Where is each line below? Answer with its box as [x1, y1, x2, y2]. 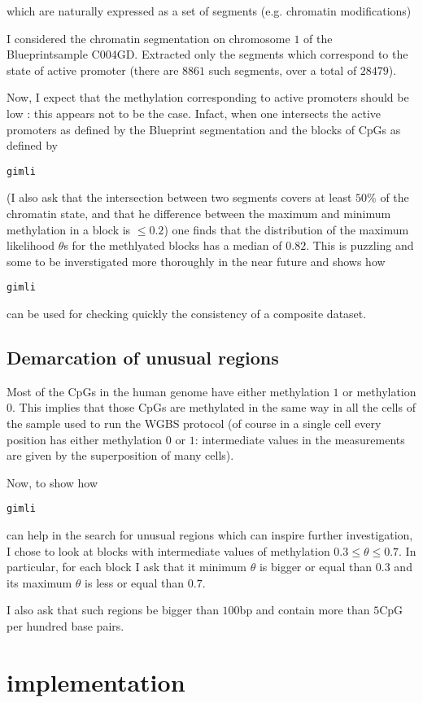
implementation [7, 665, 185, 698]
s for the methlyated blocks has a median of [63, 237, 282, 254]
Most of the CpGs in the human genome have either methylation [7, 382, 329, 400]
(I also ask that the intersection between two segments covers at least [7, 189, 352, 206]
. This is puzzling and [306, 237, 414, 254]
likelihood [7, 237, 55, 254]
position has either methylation [7, 430, 163, 448]
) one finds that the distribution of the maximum [164, 221, 409, 238]
